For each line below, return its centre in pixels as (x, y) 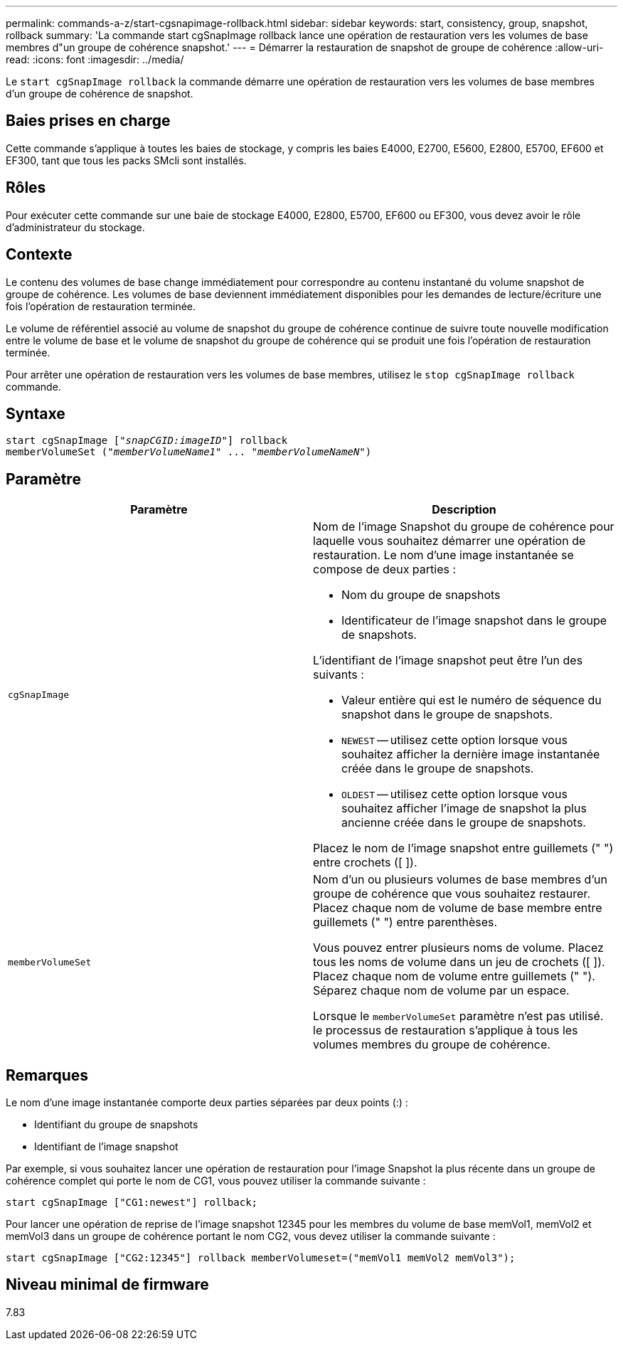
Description (464, 510)
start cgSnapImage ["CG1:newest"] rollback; (132, 1203)
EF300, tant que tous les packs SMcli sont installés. (126, 160)
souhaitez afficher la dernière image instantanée (471, 754)
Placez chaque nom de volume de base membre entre (458, 908)
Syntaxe (36, 413)
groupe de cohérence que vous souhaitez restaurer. (452, 894)
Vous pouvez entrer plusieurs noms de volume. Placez (458, 948)
